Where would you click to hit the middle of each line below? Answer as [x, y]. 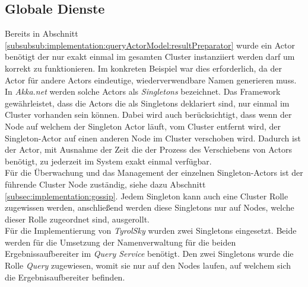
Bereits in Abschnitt [42, 33]
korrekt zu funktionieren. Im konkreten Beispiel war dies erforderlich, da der [143, 68]
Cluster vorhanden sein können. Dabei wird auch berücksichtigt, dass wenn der [148, 115]
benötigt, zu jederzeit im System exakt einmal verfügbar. [108, 161]
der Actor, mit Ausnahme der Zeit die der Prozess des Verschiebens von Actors [148, 149]
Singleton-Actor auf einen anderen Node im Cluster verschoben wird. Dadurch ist [153, 138]
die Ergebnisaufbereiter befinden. [65, 277]
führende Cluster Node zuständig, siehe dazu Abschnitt [105, 184]
